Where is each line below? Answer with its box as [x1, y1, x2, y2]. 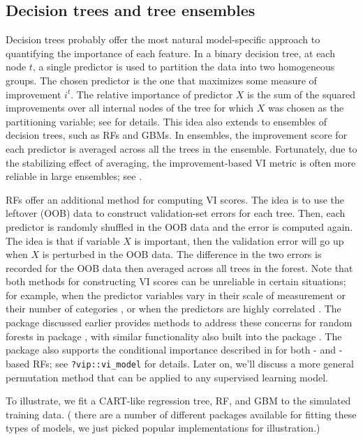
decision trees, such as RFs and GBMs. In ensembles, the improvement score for [6, 128, 348, 142]
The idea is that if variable [6, 233, 120, 248]
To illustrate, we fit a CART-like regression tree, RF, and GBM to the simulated [6, 393, 351, 408]
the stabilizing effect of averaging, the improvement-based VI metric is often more [6, 155, 356, 169]
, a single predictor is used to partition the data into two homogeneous [32, 59, 335, 74]
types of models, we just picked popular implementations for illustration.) [6, 420, 320, 435]
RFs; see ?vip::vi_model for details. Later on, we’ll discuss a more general [32, 356, 354, 370]
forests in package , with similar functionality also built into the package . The [6, 328, 342, 343]
